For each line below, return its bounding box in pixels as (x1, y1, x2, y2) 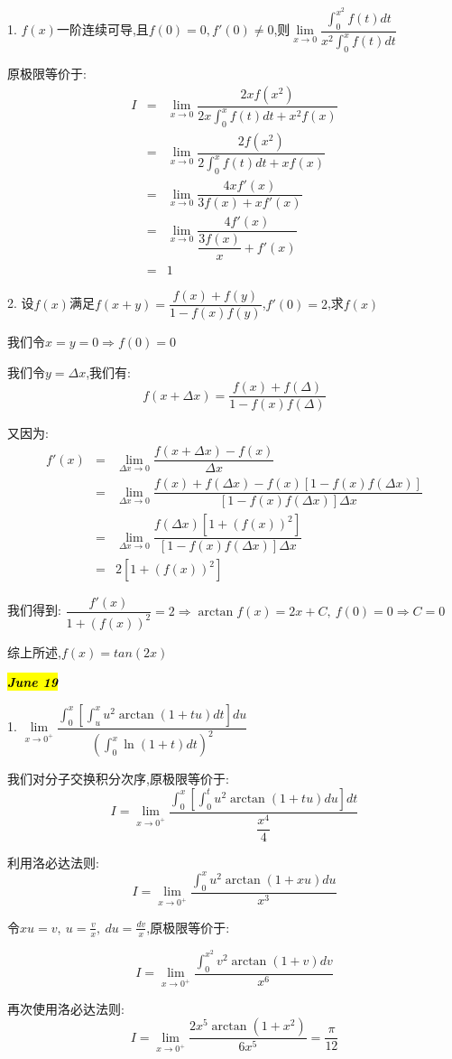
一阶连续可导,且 (56, 20, 149, 39)
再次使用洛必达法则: (7, 999, 125, 1017)
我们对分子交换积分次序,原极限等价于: (7, 769, 229, 788)
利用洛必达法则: (7, 852, 99, 871)
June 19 (7, 673, 59, 692)
